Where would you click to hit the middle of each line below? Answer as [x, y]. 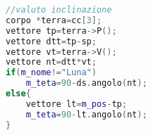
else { [18, 94]
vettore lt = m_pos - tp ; [76, 104]
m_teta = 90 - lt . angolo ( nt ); [86, 114]
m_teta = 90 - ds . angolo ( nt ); [86, 83]
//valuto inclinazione [59, 10]
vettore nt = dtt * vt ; [51, 62]
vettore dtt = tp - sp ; [51, 41]
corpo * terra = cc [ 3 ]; [54, 20]
